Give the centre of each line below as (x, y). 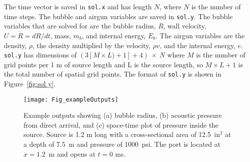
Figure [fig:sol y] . (30, 83)
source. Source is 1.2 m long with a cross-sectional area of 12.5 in (122, 134)
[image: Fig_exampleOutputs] (71, 99)
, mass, (61, 35)
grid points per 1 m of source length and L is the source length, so (103, 64)
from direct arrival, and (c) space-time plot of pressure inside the (121, 124)
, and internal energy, (114, 35)
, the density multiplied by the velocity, (92, 45)
